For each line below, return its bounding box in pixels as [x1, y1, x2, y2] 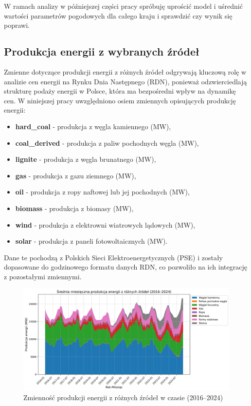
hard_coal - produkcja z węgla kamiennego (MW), [15, 121, 171, 131]
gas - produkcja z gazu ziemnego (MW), [15, 170, 136, 180]
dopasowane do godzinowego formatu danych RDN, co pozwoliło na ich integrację [4, 262, 247, 272]
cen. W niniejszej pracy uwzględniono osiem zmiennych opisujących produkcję [4, 95, 236, 105]
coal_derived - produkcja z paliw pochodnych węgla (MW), [15, 137, 199, 148]
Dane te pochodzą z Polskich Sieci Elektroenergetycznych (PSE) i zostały [4, 252, 223, 262]
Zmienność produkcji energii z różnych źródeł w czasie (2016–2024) [23, 392, 223, 402]
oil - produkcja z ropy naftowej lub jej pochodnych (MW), [15, 187, 190, 197]
